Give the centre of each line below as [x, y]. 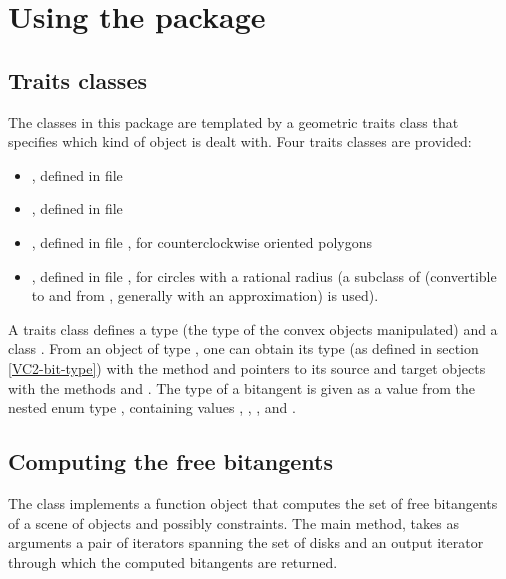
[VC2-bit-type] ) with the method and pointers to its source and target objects [247, 367]
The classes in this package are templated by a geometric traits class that [233, 121]
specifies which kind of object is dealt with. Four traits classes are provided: [240, 141]
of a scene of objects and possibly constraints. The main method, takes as [233, 522]
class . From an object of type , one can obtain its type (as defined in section [243, 348]
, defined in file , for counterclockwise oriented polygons [201, 241]
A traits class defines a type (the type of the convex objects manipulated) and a [253, 328]
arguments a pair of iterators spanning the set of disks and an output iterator [246, 542]
